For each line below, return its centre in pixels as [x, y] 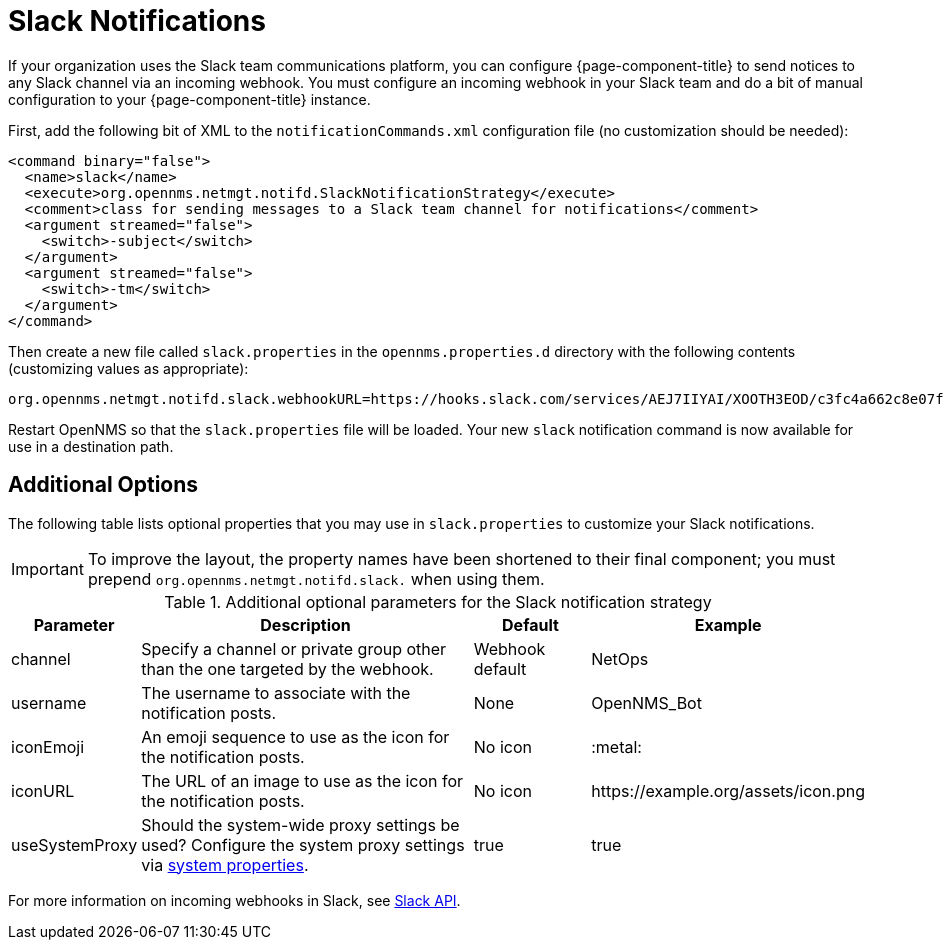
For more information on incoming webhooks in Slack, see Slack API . [234, 900]
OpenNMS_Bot [646, 702]
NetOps [620, 658]
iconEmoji [48, 746]
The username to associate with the [276, 692]
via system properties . [225, 864]
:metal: [616, 746]
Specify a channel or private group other [294, 648]
